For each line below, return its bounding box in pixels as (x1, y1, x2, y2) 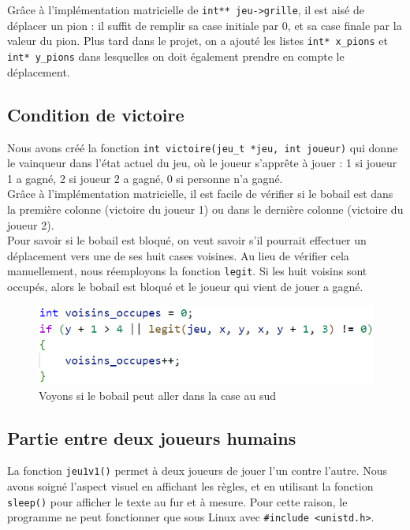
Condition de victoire (7, 102, 184, 126)
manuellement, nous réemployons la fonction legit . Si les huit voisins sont (7, 263, 367, 279)
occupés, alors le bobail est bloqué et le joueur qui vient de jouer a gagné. (7, 278, 363, 295)
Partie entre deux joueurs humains (7, 425, 296, 450)
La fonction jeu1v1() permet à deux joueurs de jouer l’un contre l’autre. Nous (7, 462, 388, 479)
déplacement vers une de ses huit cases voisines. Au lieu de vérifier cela (7, 247, 349, 263)
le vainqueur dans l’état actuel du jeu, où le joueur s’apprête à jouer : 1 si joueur (7, 155, 397, 171)
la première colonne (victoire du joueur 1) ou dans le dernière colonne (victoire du (7, 200, 404, 217)
